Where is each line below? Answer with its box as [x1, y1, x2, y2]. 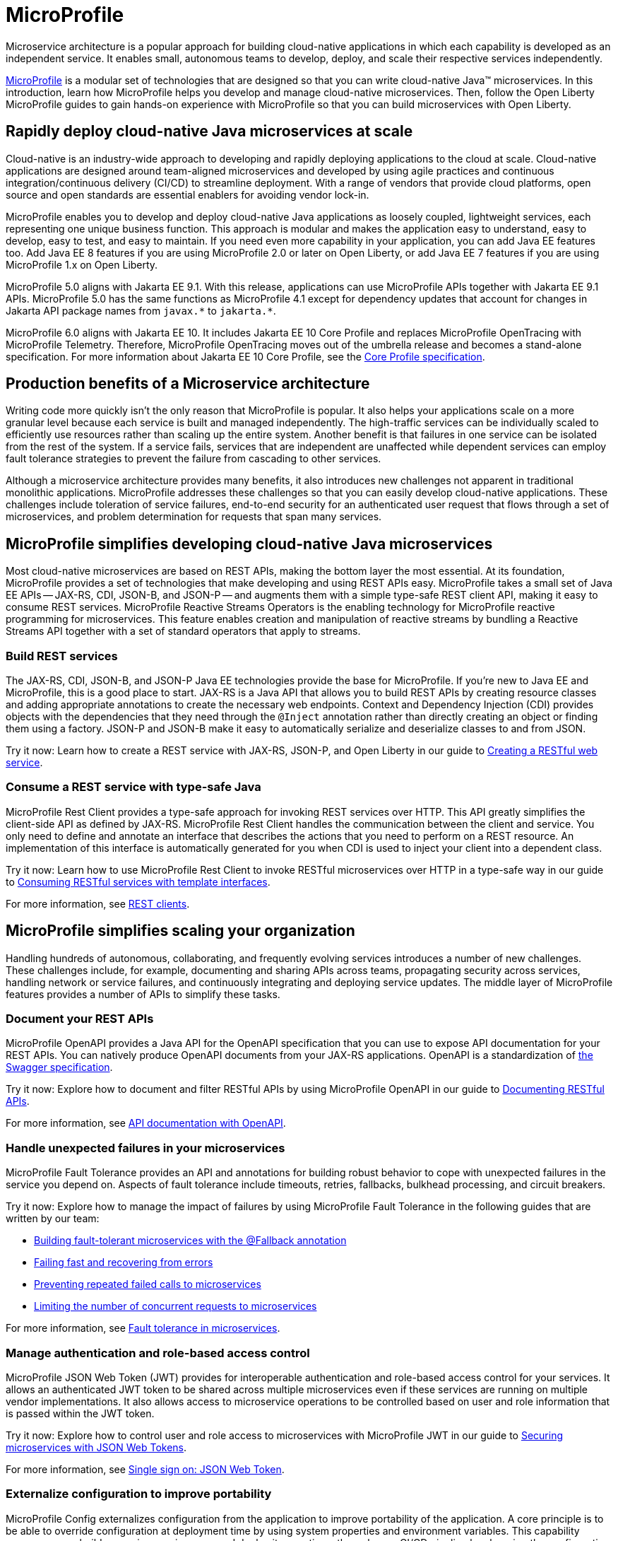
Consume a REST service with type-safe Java [6, 780, 261, 795]
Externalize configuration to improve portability [6, 1487, 272, 1501]
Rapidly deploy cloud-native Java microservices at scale [6, 122, 413, 141]
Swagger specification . [6, 1061, 113, 1074]
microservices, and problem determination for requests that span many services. [6, 510, 382, 523]
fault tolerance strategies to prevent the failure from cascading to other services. [6, 452, 381, 465]
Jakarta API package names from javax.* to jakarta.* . [6, 304, 276, 317]
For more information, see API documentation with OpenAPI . [6, 1117, 286, 1130]
